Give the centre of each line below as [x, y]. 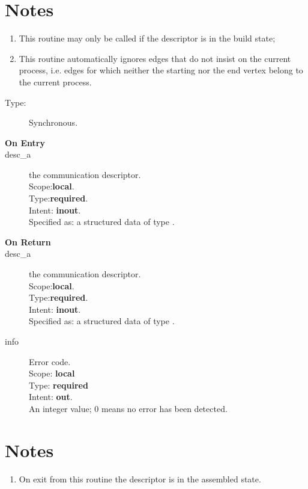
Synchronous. [53, 122]
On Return [28, 241]
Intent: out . [51, 397]
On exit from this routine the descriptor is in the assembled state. [140, 478]
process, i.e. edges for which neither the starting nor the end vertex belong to [161, 70]
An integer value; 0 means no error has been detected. [128, 408]
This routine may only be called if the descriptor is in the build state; [147, 38]
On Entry [25, 142]
